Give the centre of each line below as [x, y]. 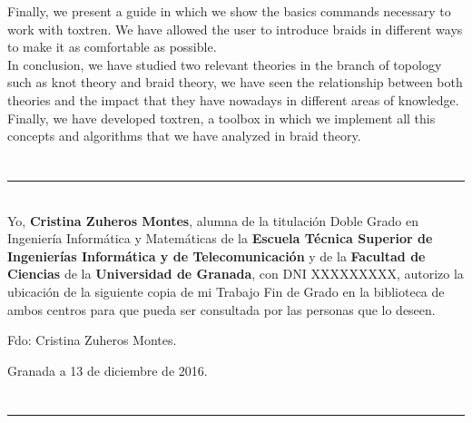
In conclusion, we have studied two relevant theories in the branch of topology [225, 64]
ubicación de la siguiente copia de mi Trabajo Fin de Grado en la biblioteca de [226, 291]
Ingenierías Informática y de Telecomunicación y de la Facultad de [216, 256]
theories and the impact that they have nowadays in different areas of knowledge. [233, 99]
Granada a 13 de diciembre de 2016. [108, 370]
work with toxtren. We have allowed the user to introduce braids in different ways [235, 29]
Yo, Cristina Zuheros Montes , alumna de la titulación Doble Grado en [213, 220]
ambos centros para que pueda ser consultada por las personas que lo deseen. [221, 309]
